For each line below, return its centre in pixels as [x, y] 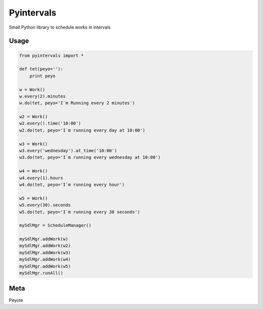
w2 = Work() [34, 117]
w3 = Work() [34, 144]
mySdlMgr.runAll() [41, 273]
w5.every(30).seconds [45, 205]
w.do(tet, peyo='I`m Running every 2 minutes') [77, 103]
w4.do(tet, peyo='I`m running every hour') [72, 184]
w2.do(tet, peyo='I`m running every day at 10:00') [82, 130]
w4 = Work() [34, 171]
